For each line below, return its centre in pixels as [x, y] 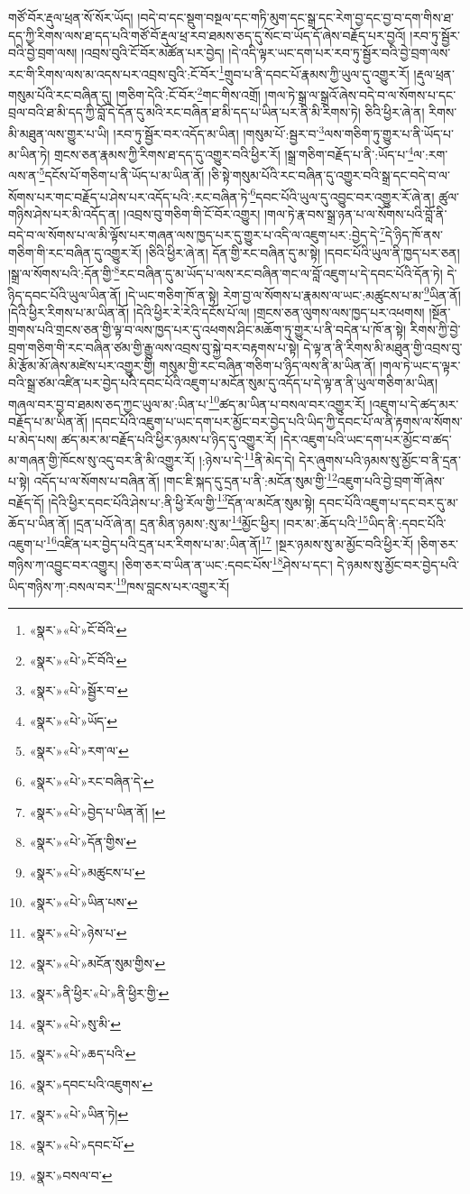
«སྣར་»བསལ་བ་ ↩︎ [71, 1175]
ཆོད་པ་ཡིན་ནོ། [39, 523]
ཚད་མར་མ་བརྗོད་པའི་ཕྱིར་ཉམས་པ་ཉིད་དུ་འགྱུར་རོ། [169, 439]
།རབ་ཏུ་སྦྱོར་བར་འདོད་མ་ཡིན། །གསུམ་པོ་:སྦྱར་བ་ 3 [219, 132]
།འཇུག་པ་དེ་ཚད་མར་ [414, 404]
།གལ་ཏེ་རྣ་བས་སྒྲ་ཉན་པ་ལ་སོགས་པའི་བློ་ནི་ [356, 213]
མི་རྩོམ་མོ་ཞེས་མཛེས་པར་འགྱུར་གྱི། [82, 365]
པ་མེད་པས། [33, 439]
